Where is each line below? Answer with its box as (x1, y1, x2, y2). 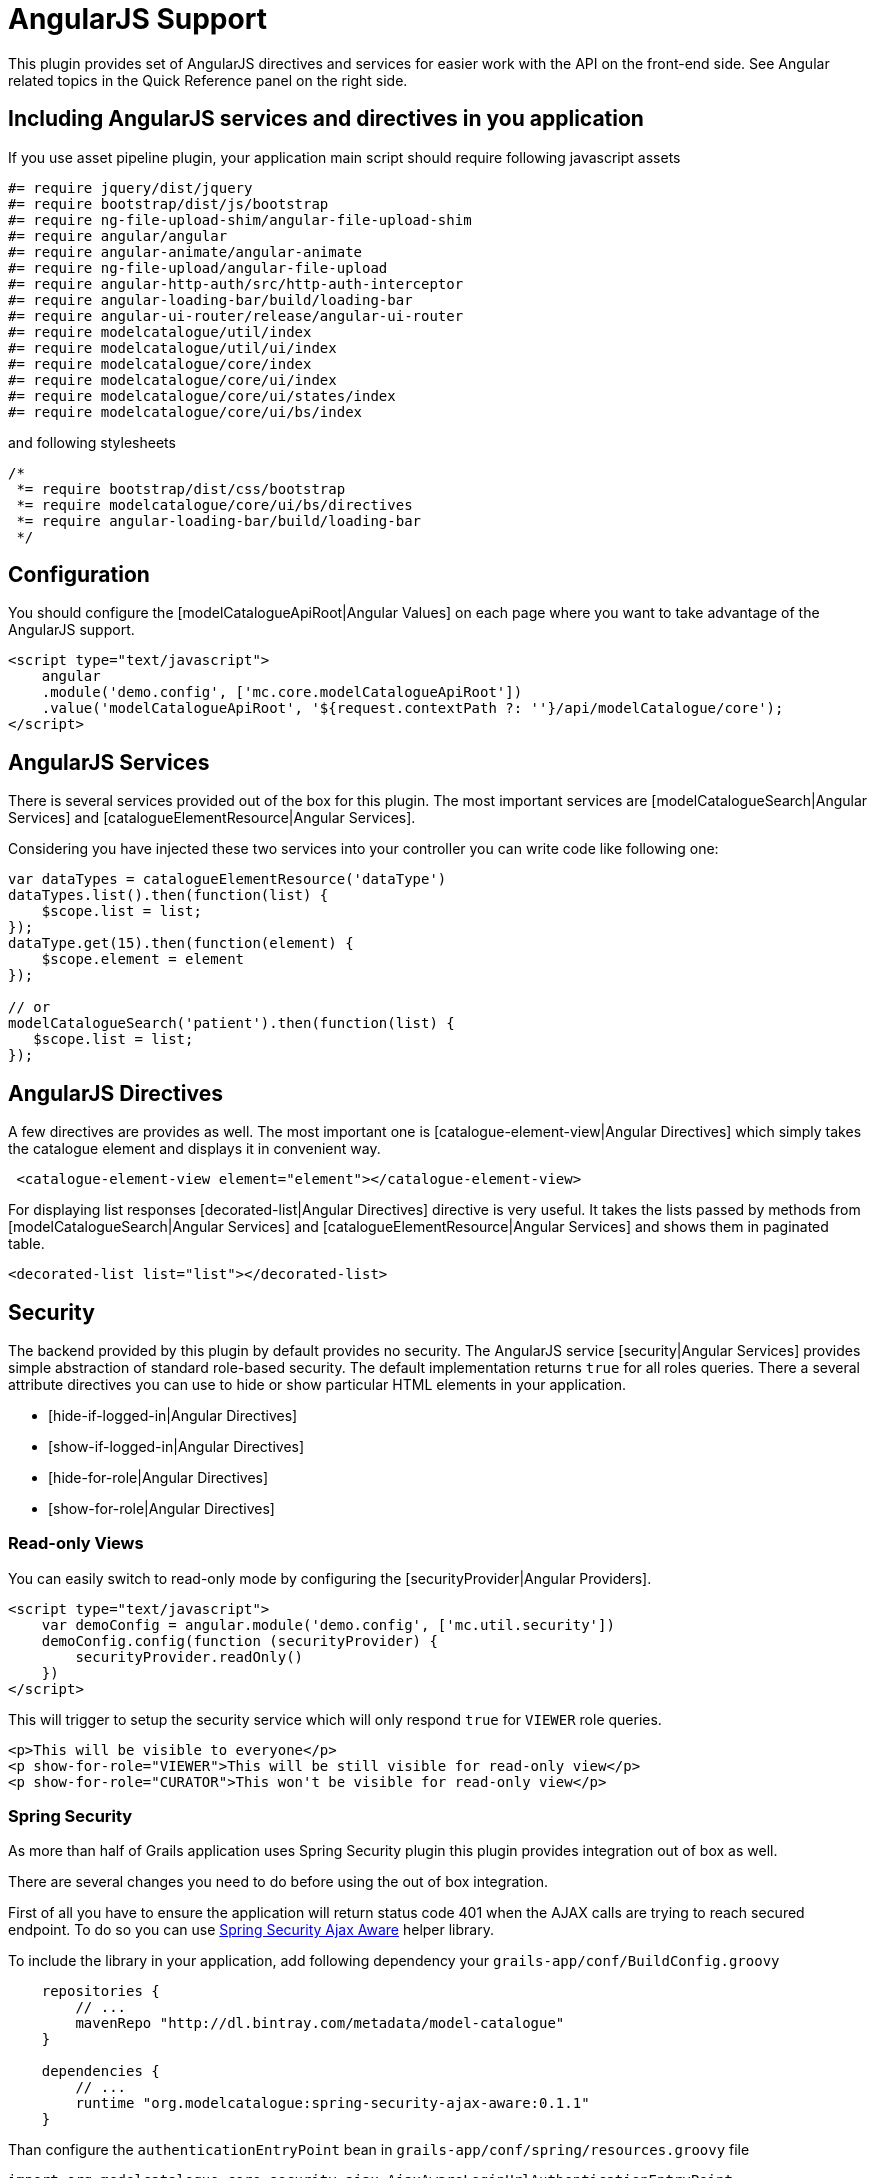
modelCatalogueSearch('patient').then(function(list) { (8, 1015, 455, 1032)
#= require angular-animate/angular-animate (8, 243, 363, 260)
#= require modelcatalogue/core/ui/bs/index (8, 403, 363, 420)
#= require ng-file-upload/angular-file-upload (8, 259, 388, 276)
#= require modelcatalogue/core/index (8, 355, 312, 372)
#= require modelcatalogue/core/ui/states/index (8, 387, 396, 404)
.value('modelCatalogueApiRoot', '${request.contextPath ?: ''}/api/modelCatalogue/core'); (41, 700, 784, 717)
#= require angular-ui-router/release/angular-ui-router (8, 307, 464, 324)
